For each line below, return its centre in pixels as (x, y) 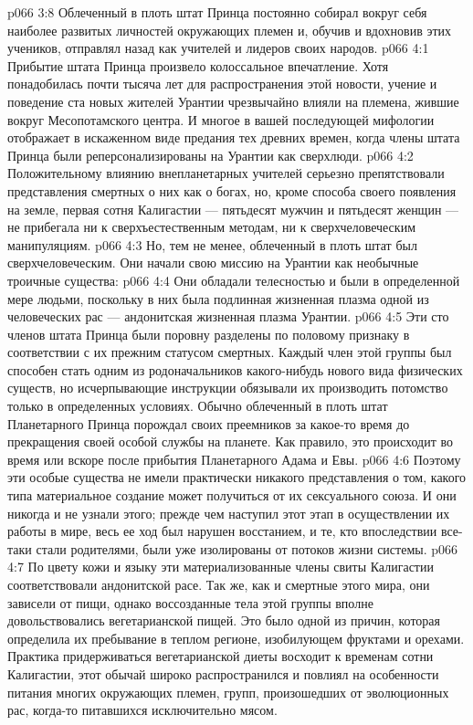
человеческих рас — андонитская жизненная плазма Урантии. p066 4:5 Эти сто (228, 316)
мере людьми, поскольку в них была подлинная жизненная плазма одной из (218, 298)
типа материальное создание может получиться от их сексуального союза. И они (232, 495)
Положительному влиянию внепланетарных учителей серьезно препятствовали (226, 173)
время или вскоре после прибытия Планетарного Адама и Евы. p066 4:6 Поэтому (234, 459)
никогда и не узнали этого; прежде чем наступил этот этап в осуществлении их (229, 513)
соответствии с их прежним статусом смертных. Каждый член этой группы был (230, 352)
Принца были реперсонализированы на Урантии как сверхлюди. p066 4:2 (210, 155)
